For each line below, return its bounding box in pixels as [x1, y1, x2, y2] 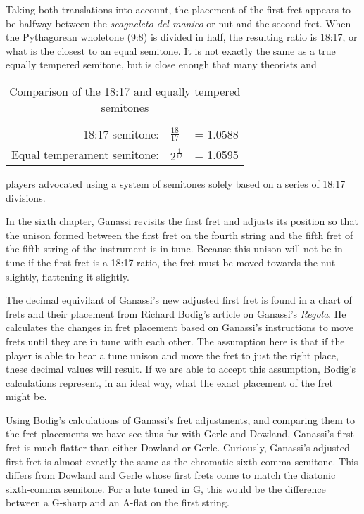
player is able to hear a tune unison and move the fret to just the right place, [6, 347, 339, 362]
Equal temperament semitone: [11, 146, 159, 162]
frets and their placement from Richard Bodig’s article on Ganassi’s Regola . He [6, 306, 346, 321]
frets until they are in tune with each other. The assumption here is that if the [6, 333, 345, 348]
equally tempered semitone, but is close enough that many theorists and [6, 57, 317, 72]
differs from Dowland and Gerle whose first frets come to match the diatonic [6, 468, 336, 482]
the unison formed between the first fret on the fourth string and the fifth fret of [6, 227, 353, 242]
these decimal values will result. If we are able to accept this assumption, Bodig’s [6, 361, 356, 376]
